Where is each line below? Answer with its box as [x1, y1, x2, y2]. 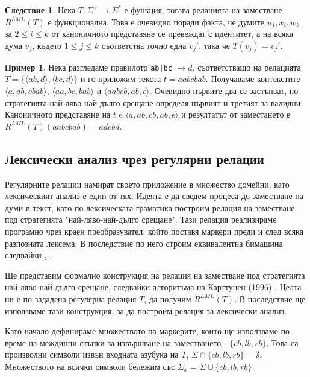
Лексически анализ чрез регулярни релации [5, 149, 264, 168]
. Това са [266, 336, 299, 349]
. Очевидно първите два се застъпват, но [149, 84, 299, 97]
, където [32, 39, 62, 51]
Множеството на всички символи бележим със [5, 360, 175, 372]
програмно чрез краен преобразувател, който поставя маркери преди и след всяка [5, 224, 303, 237]
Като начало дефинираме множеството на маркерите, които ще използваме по [5, 325, 290, 337]
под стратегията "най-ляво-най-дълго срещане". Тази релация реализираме [5, 213, 277, 226]
